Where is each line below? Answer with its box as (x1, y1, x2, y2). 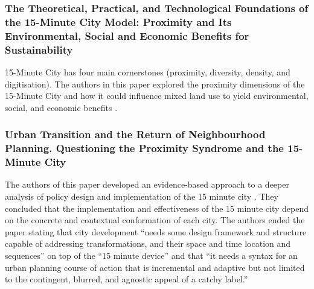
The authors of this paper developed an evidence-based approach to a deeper (5, 178, 289, 191)
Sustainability (5, 42, 73, 57)
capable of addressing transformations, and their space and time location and (5, 237, 291, 250)
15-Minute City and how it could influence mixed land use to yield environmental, (5, 89, 309, 102)
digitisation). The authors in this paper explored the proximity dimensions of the (5, 77, 305, 90)
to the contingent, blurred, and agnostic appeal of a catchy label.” (5, 273, 248, 285)
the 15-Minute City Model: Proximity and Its (5, 14, 232, 29)
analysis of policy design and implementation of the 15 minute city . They (5, 190, 278, 203)
